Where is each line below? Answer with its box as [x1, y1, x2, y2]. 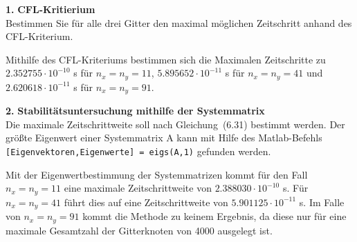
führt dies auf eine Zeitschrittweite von [64, 194, 228, 209]
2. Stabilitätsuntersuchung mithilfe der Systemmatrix [6, 103, 265, 118]
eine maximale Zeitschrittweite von [64, 181, 212, 195]
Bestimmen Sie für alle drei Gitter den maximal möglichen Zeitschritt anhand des [6, 15, 352, 30]
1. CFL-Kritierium [6, 2, 95, 16]
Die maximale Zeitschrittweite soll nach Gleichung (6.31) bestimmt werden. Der [6, 117, 345, 131]
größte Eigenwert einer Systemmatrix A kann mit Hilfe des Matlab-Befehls [6, 130, 322, 145]
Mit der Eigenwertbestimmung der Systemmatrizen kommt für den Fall [6, 167, 308, 181]
